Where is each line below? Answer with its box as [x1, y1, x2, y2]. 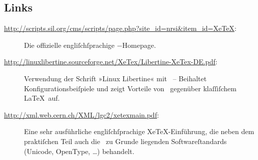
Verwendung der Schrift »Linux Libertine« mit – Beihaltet [24, 73, 207, 83]
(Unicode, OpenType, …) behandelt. [24, 146, 134, 156]
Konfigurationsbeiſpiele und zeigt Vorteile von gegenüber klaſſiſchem [24, 83, 236, 93]
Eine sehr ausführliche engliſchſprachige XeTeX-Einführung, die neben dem [24, 126, 254, 137]
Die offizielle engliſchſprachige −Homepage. [24, 39, 156, 50]
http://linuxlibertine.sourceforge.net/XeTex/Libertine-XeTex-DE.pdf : [4, 56, 217, 67]
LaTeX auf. [24, 93, 60, 103]
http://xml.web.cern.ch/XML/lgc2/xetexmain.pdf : [4, 109, 159, 120]
